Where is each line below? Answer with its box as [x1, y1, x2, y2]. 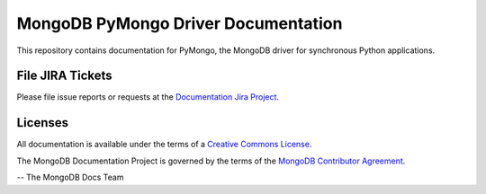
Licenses [16, 115, 69, 130]
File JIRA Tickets [16, 68, 112, 84]
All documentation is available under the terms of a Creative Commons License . [16, 139, 312, 150]
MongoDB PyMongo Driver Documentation [16, 13, 343, 33]
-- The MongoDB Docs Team [16, 172, 124, 183]
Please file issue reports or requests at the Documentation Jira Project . [16, 92, 279, 102]
